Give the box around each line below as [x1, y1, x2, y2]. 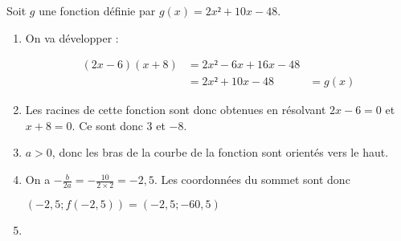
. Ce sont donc [72, 116, 143, 133]
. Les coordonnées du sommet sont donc [153, 171, 350, 188]
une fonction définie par [39, 2, 156, 18]
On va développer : [25, 29, 119, 46]
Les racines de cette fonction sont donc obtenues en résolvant [25, 101, 326, 118]
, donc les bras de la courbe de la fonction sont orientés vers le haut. [51, 144, 389, 161]
